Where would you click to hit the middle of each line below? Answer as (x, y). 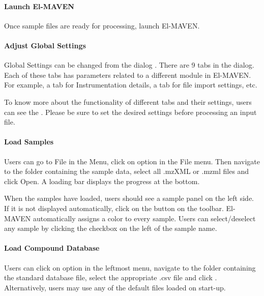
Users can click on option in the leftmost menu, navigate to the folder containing (130, 267)
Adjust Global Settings (45, 45)
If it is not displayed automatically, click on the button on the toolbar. (114, 208)
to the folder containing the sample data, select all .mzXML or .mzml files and (127, 171)
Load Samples (29, 142)
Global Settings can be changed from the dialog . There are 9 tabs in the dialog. (129, 65)
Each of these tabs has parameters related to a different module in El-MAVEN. (128, 75)
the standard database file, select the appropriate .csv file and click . (111, 277)
